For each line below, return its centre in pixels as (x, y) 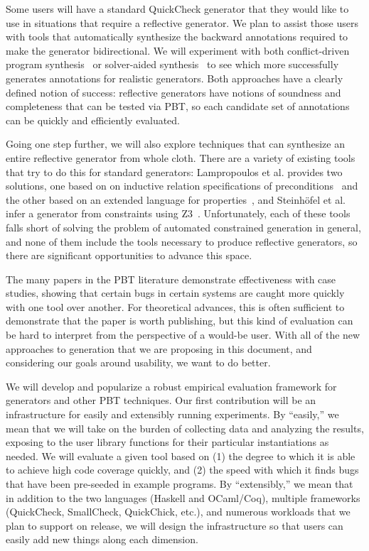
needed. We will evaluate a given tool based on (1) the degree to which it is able (181, 455)
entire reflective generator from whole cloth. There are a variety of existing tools (181, 157)
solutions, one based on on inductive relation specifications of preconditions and (182, 186)
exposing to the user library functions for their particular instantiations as (167, 442)
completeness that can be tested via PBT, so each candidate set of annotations (178, 106)
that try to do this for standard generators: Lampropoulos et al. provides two (174, 171)
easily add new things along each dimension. (102, 539)
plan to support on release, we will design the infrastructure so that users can (175, 525)
